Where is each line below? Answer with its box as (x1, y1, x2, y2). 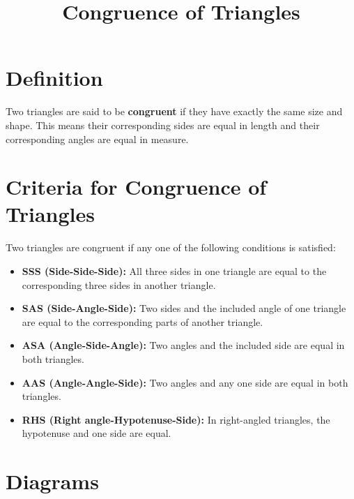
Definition (6, 64, 103, 92)
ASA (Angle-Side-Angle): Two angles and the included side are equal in (22, 338, 345, 352)
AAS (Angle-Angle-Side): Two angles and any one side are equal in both (22, 375, 348, 389)
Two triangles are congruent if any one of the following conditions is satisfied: (6, 240, 336, 255)
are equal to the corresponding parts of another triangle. (22, 314, 263, 329)
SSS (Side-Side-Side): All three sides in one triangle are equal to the (22, 264, 327, 278)
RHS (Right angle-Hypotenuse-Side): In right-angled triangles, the (22, 412, 330, 426)
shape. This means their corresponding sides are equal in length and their (6, 117, 320, 132)
